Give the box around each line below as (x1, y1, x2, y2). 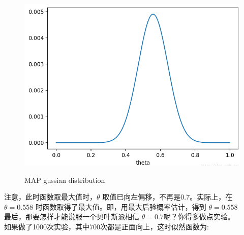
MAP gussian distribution (24, 174, 105, 185)
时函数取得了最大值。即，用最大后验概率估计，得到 (35, 201, 206, 212)
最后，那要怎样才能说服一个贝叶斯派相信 (4, 211, 139, 222)
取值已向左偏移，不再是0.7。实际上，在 (102, 191, 233, 202)
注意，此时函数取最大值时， (4, 191, 97, 202)
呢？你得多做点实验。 (163, 211, 235, 222)
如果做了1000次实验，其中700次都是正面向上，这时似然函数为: (4, 221, 209, 231)
